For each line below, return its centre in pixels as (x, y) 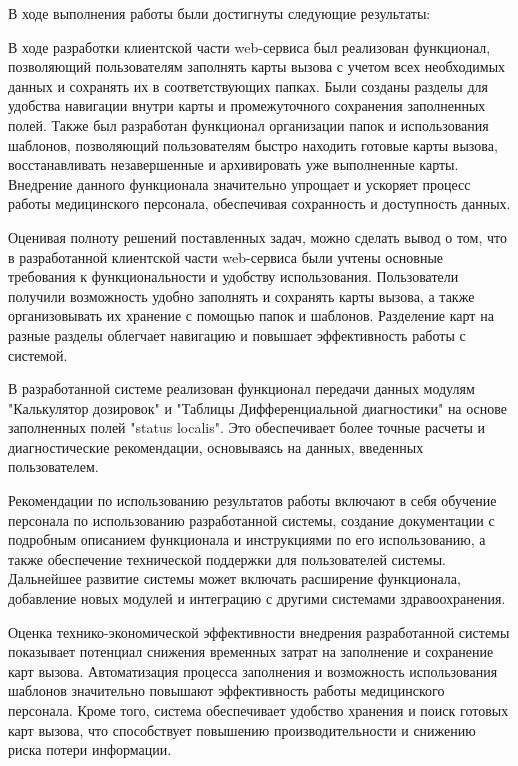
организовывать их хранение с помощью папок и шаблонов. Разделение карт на (251, 315)
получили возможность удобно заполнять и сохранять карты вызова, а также (241, 295)
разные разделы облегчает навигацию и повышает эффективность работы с (237, 334)
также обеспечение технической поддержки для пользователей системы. (227, 558)
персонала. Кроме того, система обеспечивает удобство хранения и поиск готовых (258, 710)
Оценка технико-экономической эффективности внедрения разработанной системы (259, 631)
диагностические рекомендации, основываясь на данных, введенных (216, 446)
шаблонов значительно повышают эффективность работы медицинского (226, 690)
